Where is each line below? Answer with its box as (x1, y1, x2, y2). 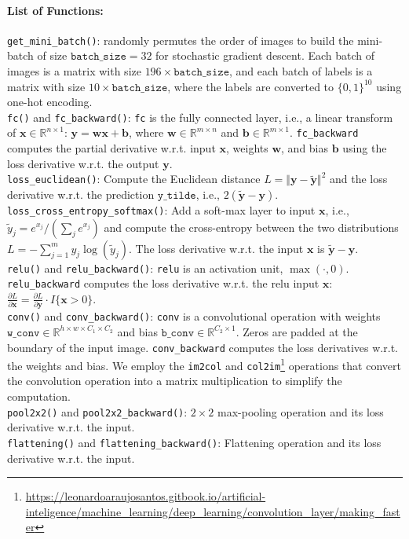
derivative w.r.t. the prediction (7, 185, 155, 202)
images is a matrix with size (7, 63, 141, 79)
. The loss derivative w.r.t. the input (128, 240, 304, 256)
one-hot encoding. (7, 93, 93, 110)
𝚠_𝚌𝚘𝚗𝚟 (7, 327, 40, 339)
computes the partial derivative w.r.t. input (7, 140, 216, 156)
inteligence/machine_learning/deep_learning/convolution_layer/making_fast (25, 503, 400, 519)
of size (37, 47, 68, 64)
